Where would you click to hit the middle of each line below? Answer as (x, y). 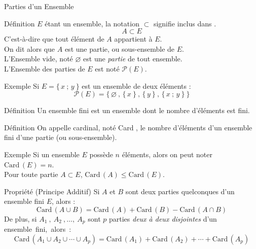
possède (101, 154)
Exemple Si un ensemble (42, 154)
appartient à (133, 39)
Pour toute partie (31, 174)
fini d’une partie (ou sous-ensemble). (61, 137)
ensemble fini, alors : (38, 229)
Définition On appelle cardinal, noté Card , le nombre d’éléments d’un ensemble (128, 127)
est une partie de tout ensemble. (133, 59)
